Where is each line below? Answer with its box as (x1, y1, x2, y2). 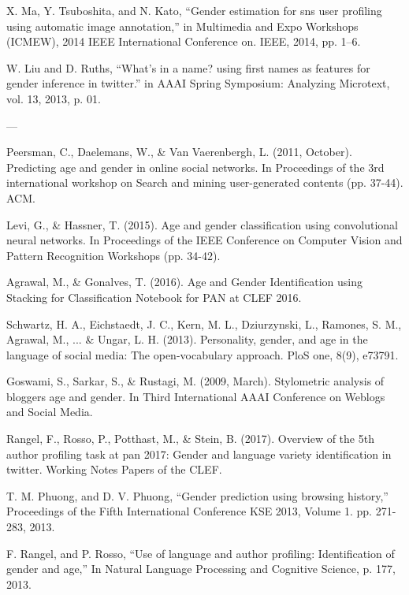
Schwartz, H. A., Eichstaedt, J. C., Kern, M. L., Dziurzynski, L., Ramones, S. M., (6, 315, 402, 332)
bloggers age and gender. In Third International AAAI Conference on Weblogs (6, 388, 385, 404)
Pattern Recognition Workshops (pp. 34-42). (6, 247, 221, 263)
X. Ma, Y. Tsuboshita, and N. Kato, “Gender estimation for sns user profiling (6, 2, 382, 18)
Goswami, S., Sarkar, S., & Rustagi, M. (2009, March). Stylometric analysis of (6, 373, 385, 389)
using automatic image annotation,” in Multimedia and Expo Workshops (6, 17, 359, 34)
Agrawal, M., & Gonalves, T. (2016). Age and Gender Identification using (6, 273, 363, 290)
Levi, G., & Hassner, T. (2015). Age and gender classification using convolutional (6, 216, 398, 232)
